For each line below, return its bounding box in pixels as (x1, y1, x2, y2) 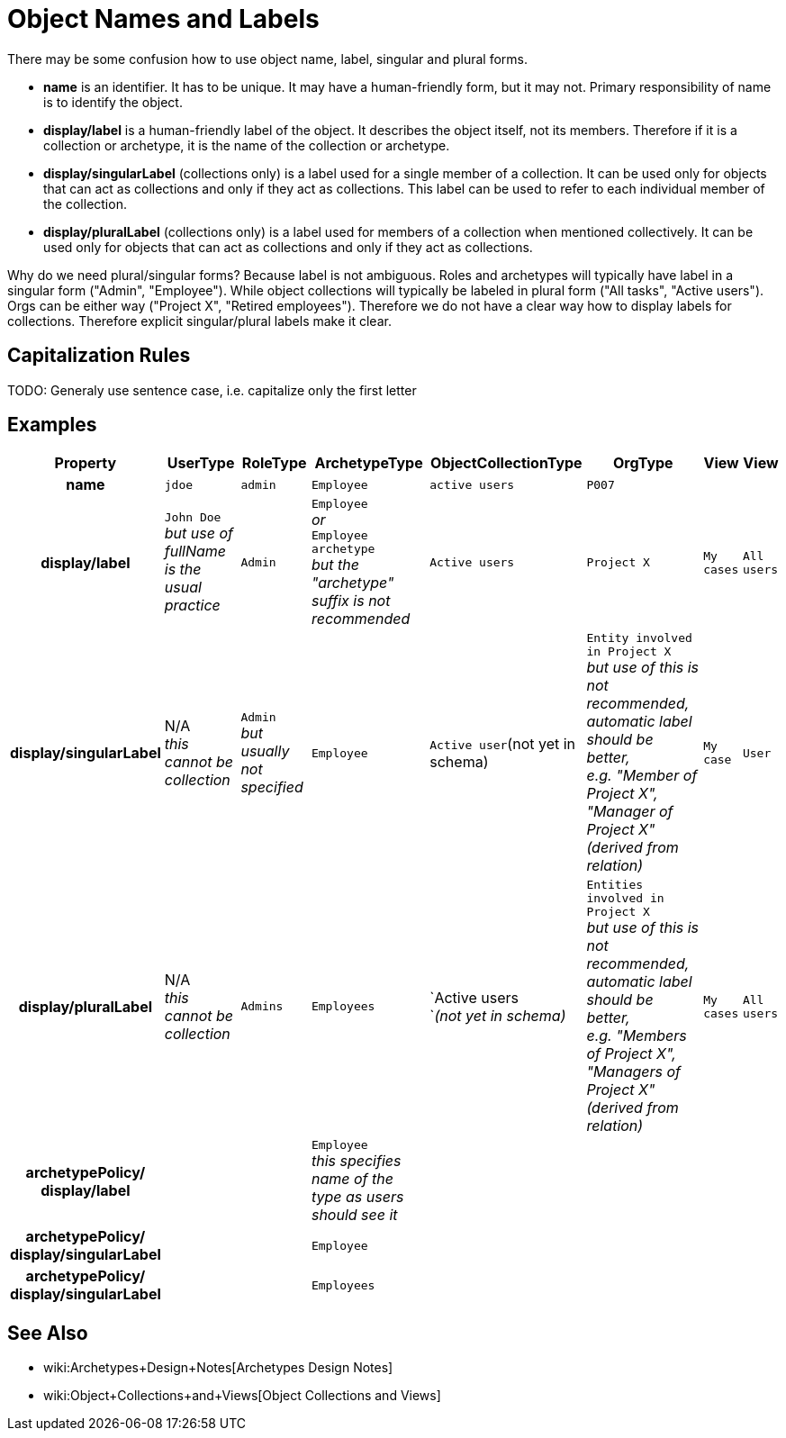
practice (164, 596, 221, 615)
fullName (164, 542, 227, 561)
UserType (167, 454, 235, 473)
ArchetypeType (314, 454, 423, 473)
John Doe (164, 511, 221, 525)
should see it (311, 1206, 398, 1225)
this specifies (311, 1152, 402, 1171)
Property (54, 454, 117, 473)
